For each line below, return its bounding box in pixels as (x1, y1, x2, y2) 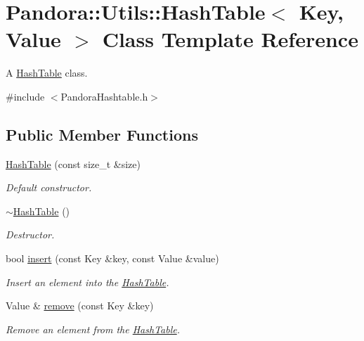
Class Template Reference (102, 25, 358, 53)
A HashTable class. (6, 65, 88, 80)
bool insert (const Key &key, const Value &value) (6, 251, 219, 266)
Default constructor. (6, 180, 92, 195)
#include (6, 89, 45, 103)
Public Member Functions (6, 123, 198, 145)
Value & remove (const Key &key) (6, 298, 154, 313)
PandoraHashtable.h (60, 89, 148, 103)
